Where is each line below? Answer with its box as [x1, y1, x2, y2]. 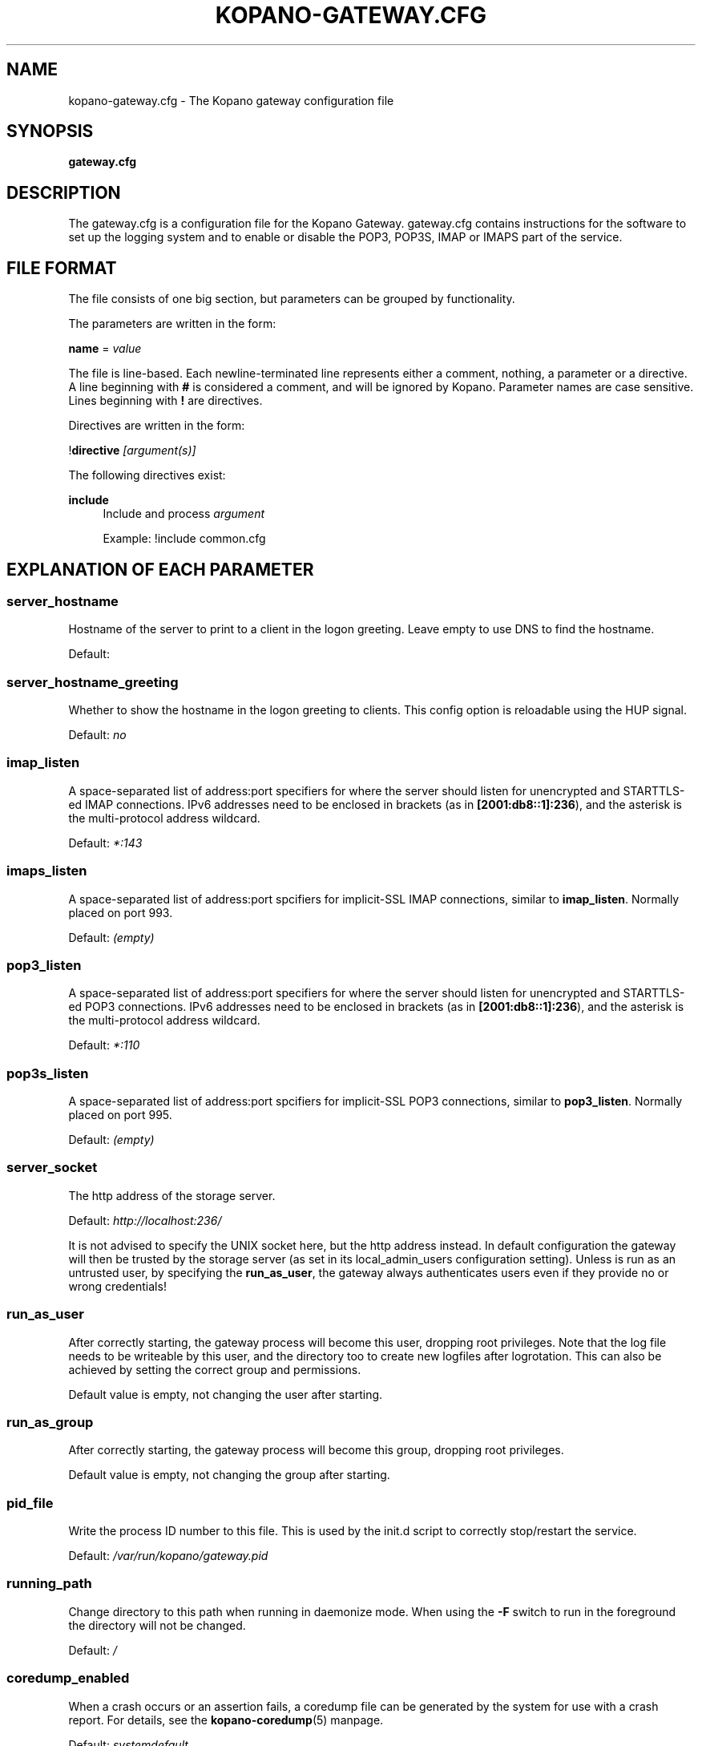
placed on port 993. [68, 905, 173, 919]
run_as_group [6, 1413, 94, 1430]
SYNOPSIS [6, 121, 94, 142]
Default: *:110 [68, 1038, 140, 1053]
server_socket [6, 1159, 98, 1176]
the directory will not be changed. [68, 1618, 246, 1632]
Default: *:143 [68, 835, 143, 850]
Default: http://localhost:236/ [68, 1213, 222, 1227]
